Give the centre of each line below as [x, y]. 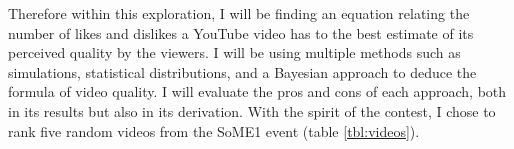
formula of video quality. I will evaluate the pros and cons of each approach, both [257, 91]
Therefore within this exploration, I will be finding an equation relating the [239, 13]
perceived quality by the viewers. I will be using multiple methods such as [234, 52]
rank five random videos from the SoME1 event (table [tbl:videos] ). [214, 130]
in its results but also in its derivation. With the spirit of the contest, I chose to [252, 110]
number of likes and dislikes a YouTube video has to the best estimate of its [241, 32]
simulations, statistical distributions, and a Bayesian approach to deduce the [242, 71]
